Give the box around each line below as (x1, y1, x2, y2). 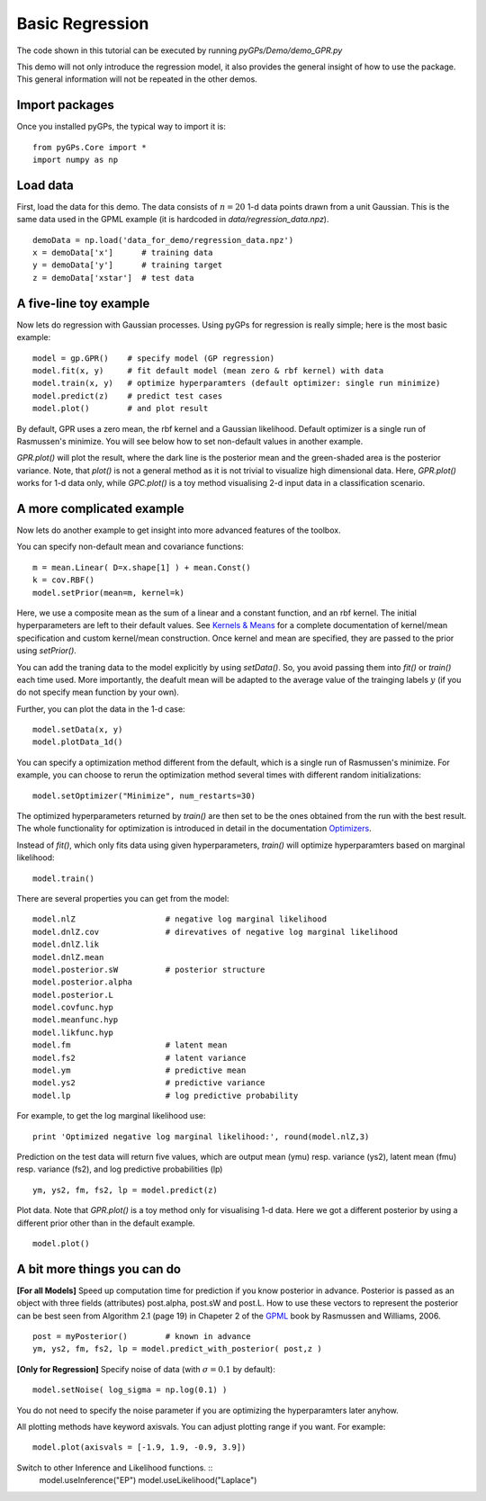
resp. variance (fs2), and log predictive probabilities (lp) (16, 1164, 223, 1174)
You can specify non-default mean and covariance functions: (16, 541, 244, 553)
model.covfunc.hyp (32, 1002, 114, 1012)
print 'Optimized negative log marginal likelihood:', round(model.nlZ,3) (32, 1131, 370, 1142)
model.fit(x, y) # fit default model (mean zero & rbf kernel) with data (32, 365, 384, 375)
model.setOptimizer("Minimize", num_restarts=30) (32, 790, 256, 801)
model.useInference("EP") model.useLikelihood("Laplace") (39, 1475, 257, 1486)
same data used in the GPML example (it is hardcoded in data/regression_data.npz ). (16, 214, 329, 225)
